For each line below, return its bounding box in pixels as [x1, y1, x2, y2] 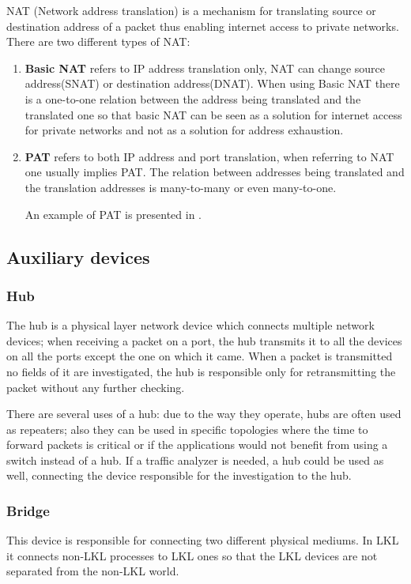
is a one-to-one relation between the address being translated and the [25, 90, 361, 107]
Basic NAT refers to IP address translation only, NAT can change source [25, 59, 386, 76]
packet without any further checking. [6, 379, 185, 395]
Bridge [6, 500, 50, 520]
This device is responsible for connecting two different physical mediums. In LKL [6, 532, 399, 548]
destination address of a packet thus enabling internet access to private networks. [6, 17, 399, 34]
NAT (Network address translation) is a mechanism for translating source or [6, 2, 376, 18]
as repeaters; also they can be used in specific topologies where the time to [6, 420, 368, 437]
